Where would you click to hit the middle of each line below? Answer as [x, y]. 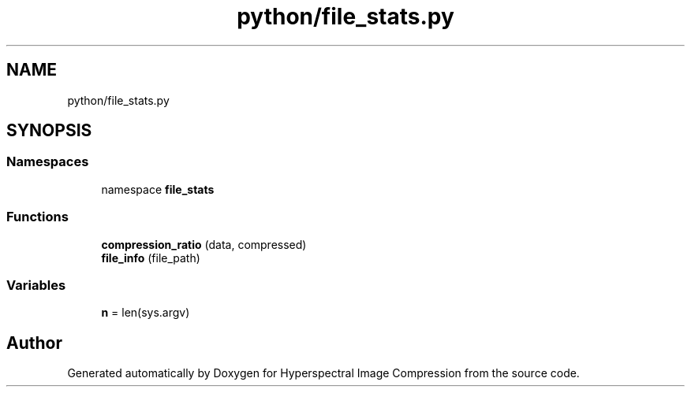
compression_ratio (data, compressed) [204, 244]
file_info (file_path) [151, 258]
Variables [36, 285]
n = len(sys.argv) [146, 313]
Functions [37, 217]
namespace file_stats [158, 189]
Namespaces [48, 162]
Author [34, 343]
